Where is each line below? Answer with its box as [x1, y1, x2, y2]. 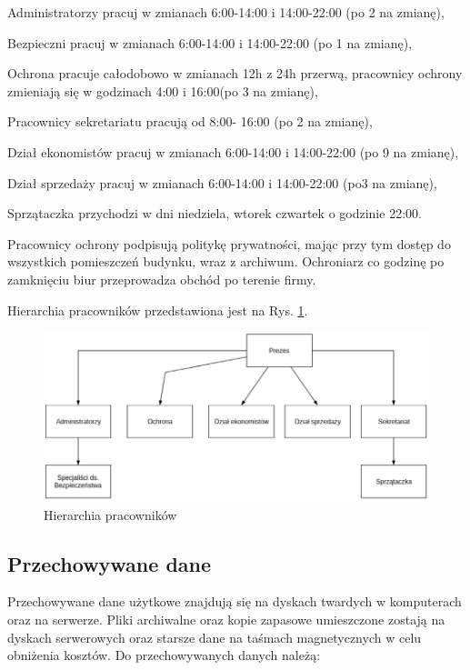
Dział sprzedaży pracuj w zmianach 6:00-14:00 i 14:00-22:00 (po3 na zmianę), [7, 173, 437, 192]
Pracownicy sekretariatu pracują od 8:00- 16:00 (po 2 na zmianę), [7, 112, 373, 131]
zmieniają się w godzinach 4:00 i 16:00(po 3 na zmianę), [7, 81, 318, 100]
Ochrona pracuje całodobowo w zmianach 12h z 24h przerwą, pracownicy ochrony [7, 64, 463, 83]
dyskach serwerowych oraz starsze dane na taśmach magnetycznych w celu [7, 627, 422, 646]
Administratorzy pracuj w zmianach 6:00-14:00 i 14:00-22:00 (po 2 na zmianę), [7, 3, 445, 21]
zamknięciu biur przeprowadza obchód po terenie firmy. [7, 269, 316, 288]
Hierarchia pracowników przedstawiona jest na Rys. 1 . [7, 300, 308, 319]
